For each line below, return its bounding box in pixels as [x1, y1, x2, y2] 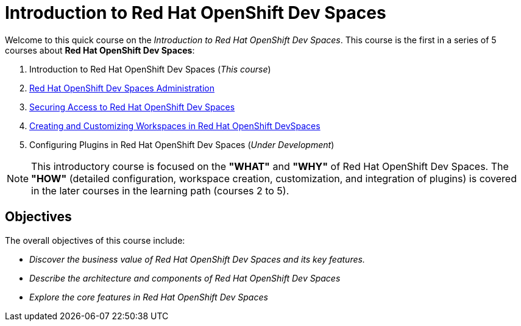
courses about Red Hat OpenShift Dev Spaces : [5, 44, 195, 55]
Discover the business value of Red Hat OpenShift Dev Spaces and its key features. [29, 253, 365, 264]
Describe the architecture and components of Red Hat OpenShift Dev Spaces [29, 272, 341, 283]
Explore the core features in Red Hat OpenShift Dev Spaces [29, 291, 268, 302]
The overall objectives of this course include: [5, 235, 185, 246]
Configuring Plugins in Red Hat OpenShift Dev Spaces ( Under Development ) [29, 139, 335, 150]
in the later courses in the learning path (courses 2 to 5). [31, 184, 289, 197]
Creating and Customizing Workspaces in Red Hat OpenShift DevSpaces [29, 120, 321, 131]
